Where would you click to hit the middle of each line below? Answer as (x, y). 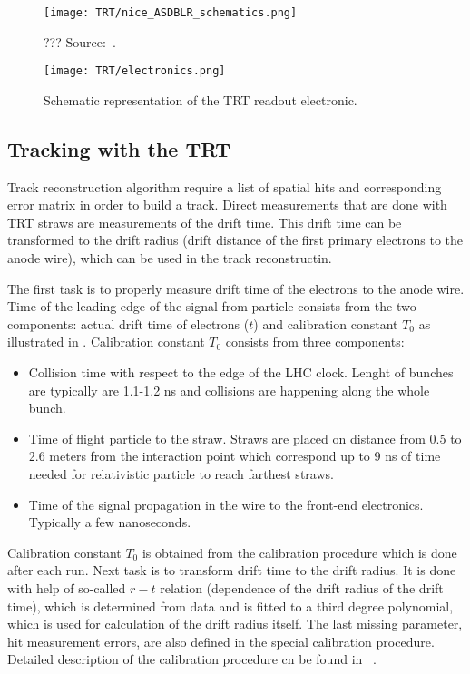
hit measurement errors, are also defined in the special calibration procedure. (221, 641)
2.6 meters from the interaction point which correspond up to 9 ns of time (235, 456)
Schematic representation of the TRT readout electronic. (201, 99)
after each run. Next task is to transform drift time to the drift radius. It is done (232, 570)
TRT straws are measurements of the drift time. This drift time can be (205, 222)
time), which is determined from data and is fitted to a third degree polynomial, (230, 606)
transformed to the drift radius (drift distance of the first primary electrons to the (235, 240)
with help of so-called (67, 587)
